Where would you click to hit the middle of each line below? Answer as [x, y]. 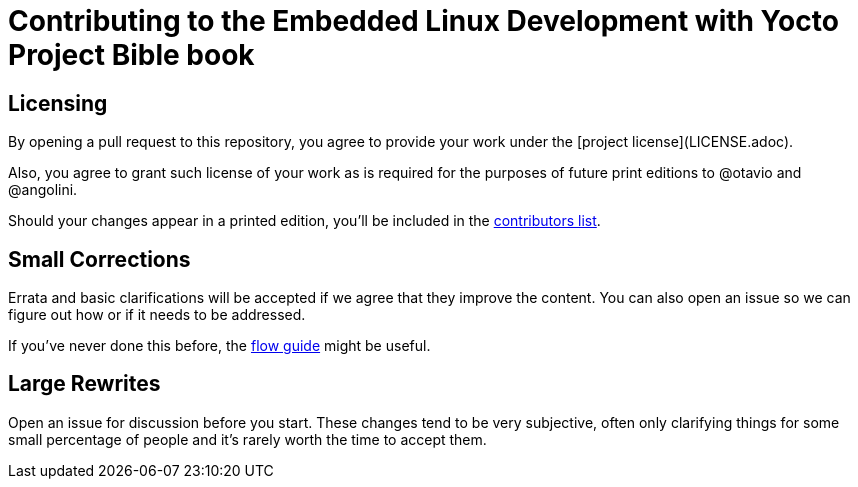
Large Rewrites [84, 384]
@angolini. [43, 190]
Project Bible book [131, 55]
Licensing [58, 103]
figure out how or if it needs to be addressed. [157, 315]
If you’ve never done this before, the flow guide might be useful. [219, 346]
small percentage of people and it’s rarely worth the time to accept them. [247, 439]
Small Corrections [99, 259]
